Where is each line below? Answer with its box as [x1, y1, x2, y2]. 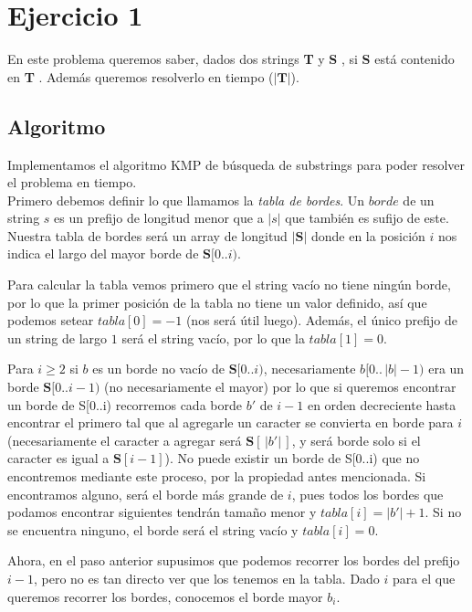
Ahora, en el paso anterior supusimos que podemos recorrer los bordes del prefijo [7, 551, 460, 570]
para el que [393, 568, 456, 587]
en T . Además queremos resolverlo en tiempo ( [7, 67, 274, 86]
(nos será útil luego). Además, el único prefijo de [185, 311, 457, 330]
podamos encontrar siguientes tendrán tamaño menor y [7, 502, 317, 522]
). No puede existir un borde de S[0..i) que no [164, 448, 420, 468]
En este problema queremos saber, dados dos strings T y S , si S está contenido [7, 49, 455, 69]
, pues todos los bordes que [291, 484, 444, 503]
